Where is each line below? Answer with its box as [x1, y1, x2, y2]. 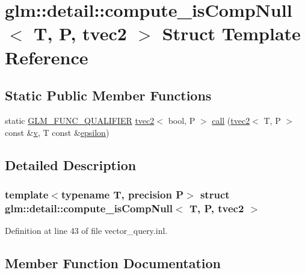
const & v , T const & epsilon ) [5, 126, 109, 138]
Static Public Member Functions [5, 86, 212, 105]
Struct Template [162, 21, 301, 46]
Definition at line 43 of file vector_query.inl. [5, 224, 168, 237]
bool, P [168, 114, 196, 126]
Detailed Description [5, 155, 137, 174]
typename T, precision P [61, 186, 184, 201]
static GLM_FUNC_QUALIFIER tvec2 [5, 114, 155, 126]
